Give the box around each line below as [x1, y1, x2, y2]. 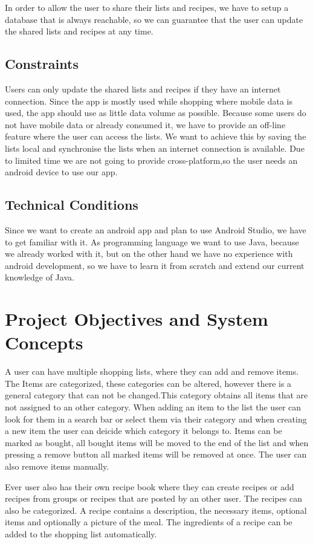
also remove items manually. [5, 459, 109, 472]
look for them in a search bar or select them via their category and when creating [5, 412, 307, 425]
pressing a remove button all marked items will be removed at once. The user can [5, 448, 307, 461]
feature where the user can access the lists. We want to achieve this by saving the [5, 130, 306, 143]
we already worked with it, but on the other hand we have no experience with [5, 247, 293, 260]
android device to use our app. [5, 166, 118, 178]
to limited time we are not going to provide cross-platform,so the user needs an [5, 154, 298, 166]
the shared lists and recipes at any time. [5, 25, 153, 37]
